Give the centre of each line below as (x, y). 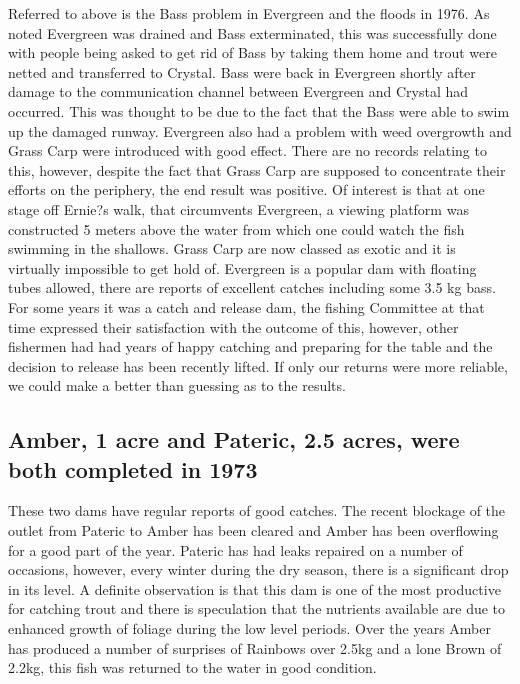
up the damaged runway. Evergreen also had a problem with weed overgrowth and (260, 130)
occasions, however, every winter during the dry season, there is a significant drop (258, 569)
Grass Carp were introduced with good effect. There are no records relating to (247, 150)
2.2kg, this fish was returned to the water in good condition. (192, 667)
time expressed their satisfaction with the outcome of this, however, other (233, 326)
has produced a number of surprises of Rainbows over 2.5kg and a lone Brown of (255, 647)
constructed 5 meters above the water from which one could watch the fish (236, 228)
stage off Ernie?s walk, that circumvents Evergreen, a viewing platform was (238, 208)
